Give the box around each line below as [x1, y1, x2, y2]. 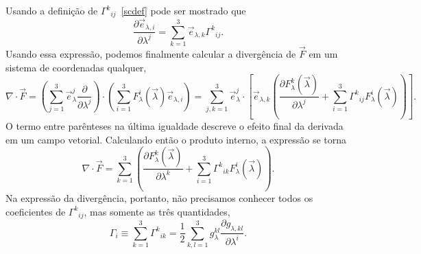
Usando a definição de [5, 3, 98, 17]
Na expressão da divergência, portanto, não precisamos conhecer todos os [5, 191, 313, 205]
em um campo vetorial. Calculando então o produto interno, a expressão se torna [5, 132, 347, 146]
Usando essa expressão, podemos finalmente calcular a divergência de [5, 47, 296, 61]
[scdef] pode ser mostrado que [121, 3, 246, 17]
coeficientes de [5, 204, 66, 218]
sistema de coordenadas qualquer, [5, 60, 147, 74]
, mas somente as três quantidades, [84, 204, 230, 218]
